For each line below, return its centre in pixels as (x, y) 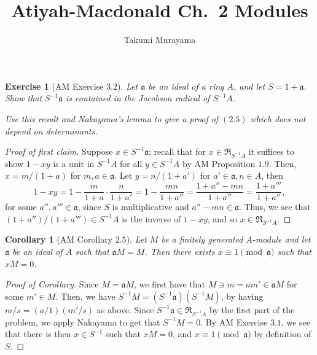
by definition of (283, 334)
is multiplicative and (151, 207)
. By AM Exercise (234, 322)
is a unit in (74, 163)
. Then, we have (85, 296)
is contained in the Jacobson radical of (138, 98)
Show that (24, 98)
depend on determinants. (51, 131)
